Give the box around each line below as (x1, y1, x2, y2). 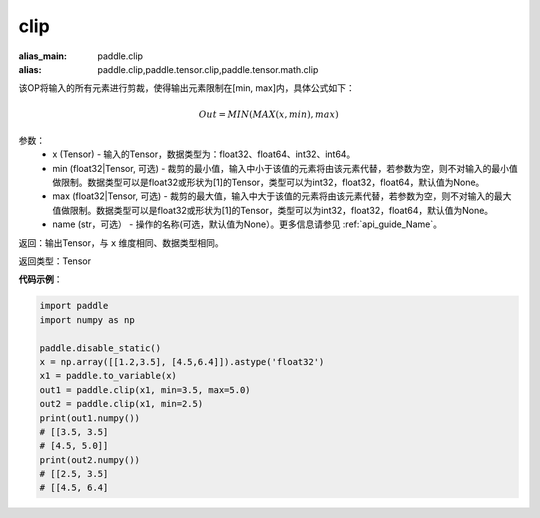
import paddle (39, 300, 109, 312)
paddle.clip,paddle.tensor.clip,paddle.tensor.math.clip (97, 63, 319, 75)
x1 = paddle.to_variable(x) (39, 370, 177, 382)
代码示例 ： (18, 273, 63, 285)
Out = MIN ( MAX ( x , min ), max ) (198, 108, 339, 120)
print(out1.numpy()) (39, 412, 140, 424)
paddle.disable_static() (39, 342, 162, 354)
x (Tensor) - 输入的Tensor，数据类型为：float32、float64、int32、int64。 (52, 148, 356, 160)
